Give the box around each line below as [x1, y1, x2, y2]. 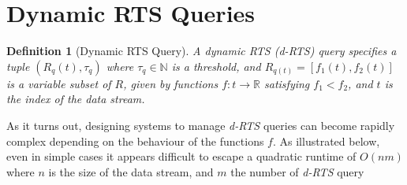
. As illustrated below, [272, 132, 380, 149]
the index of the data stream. [6, 91, 145, 107]
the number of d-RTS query [230, 163, 364, 179]
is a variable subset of [6, 75, 111, 91]
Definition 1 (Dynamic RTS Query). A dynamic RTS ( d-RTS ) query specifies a [6, 43, 397, 59]
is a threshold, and [171, 57, 261, 74]
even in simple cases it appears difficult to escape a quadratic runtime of [6, 148, 357, 165]
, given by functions [123, 75, 218, 91]
